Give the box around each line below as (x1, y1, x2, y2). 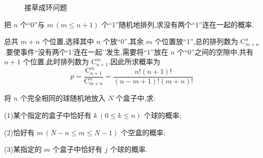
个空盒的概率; (121, 127, 166, 137)
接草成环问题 (24, 2, 67, 12)
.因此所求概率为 (108, 56, 160, 67)
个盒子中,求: (116, 93, 156, 103)
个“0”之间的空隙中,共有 (177, 46, 254, 57)
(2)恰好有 (4, 127, 35, 137)
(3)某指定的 (4, 144, 42, 154)
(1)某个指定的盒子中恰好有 (4, 110, 91, 121)
